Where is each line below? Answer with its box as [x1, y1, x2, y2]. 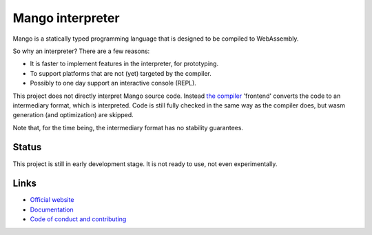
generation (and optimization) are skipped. [12, 111, 134, 119]
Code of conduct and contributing [30, 215, 127, 223]
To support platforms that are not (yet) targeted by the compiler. [30, 69, 211, 77]
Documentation [30, 205, 74, 214]
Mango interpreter [12, 10, 120, 25]
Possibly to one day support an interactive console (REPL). [30, 79, 196, 88]
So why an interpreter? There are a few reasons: [12, 47, 150, 55]
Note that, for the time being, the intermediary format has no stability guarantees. [12, 123, 244, 132]
